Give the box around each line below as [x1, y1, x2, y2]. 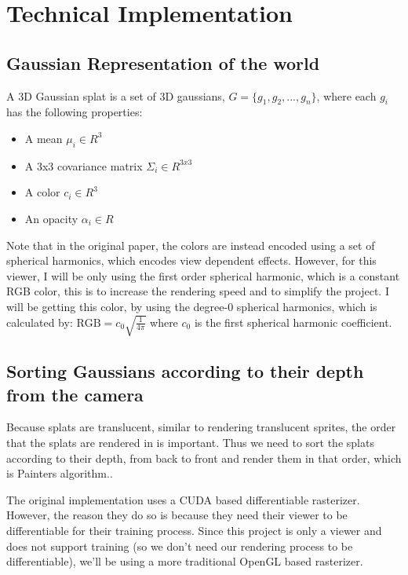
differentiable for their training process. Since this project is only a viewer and [6, 522, 382, 538]
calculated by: [6, 313, 73, 330]
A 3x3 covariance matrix [24, 157, 143, 174]
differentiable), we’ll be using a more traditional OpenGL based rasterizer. [6, 553, 363, 570]
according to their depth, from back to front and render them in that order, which [6, 449, 402, 466]
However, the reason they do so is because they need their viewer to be [6, 507, 348, 523]
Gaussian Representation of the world [6, 50, 320, 75]
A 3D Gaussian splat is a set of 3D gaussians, [6, 87, 225, 104]
